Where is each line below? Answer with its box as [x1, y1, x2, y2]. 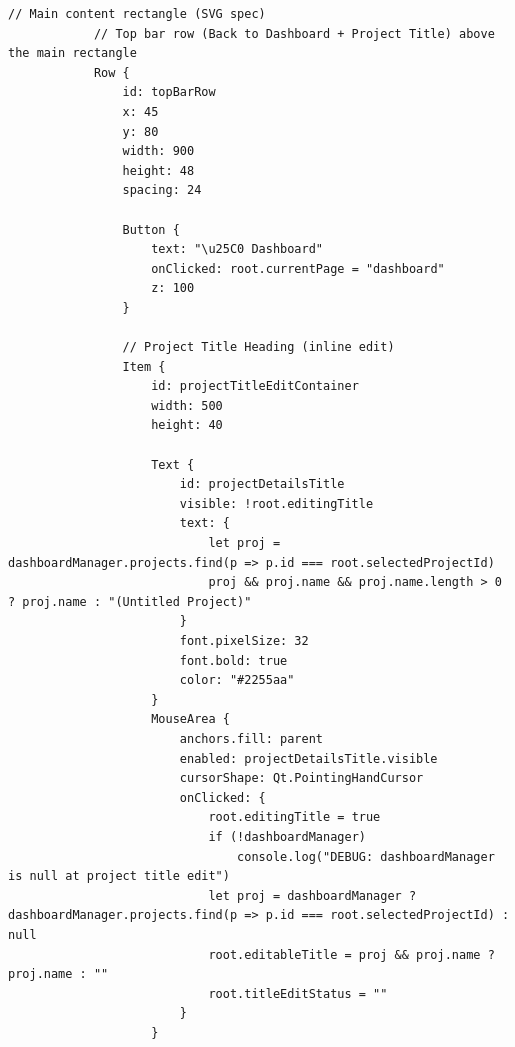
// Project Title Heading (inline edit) [122, 340, 395, 355]
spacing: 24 [122, 183, 202, 198]
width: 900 [122, 144, 195, 159]
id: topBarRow [122, 85, 216, 100]
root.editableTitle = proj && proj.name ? [208, 947, 495, 962]
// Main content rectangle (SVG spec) [8, 7, 266, 21]
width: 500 [151, 398, 223, 413]
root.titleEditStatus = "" [208, 986, 388, 1001]
